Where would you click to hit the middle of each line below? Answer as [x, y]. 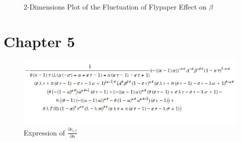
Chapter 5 [39, 41]
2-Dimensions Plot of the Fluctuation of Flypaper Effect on [115, 7]
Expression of [45, 132]
